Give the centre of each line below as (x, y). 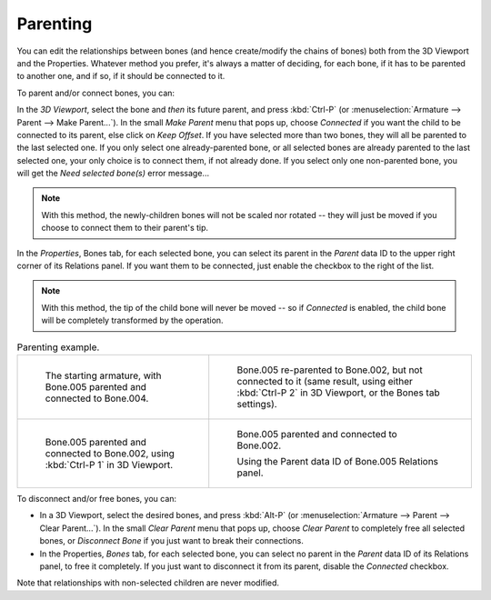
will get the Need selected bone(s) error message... (113, 174)
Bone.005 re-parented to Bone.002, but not (330, 370)
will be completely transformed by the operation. (132, 320)
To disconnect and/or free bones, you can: (97, 498)
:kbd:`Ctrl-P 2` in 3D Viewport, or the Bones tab (338, 393)
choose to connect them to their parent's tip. (125, 228)
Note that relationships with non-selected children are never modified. (148, 583)
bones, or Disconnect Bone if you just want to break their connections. (171, 541)
